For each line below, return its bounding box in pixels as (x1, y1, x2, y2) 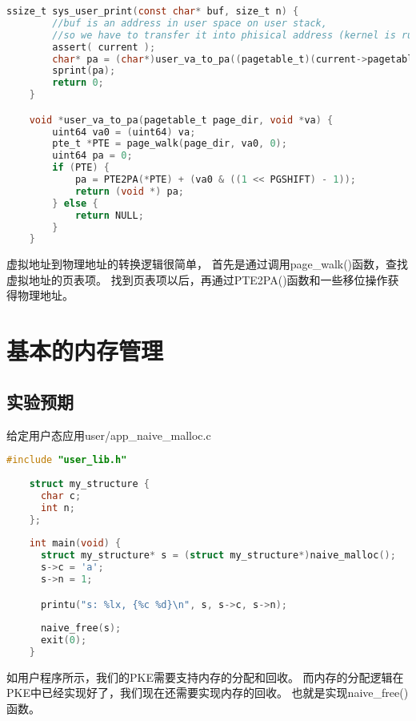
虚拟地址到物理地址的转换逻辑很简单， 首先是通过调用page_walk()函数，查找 (6, 256, 409, 272)
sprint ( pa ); (52, 65, 116, 77)
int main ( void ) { (29, 538, 122, 550)
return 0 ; (52, 77, 104, 89)
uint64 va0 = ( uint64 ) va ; (52, 126, 196, 138)
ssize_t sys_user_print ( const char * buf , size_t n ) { (6, 6, 299, 17)
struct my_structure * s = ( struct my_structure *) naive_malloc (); (40, 550, 396, 562)
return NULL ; (74, 209, 144, 221)
